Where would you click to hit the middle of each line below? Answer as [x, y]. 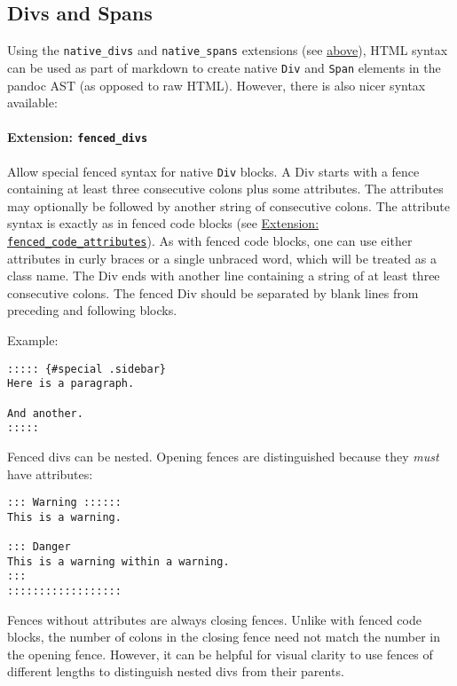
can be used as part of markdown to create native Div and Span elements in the [224, 67]
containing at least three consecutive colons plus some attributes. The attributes [225, 189]
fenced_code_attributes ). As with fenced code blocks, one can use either [210, 240]
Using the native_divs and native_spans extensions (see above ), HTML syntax [228, 50]
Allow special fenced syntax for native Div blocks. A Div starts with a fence [213, 171]
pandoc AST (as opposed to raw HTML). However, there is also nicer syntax [217, 85]
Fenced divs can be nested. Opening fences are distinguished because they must [223, 456]
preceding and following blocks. [92, 310]
